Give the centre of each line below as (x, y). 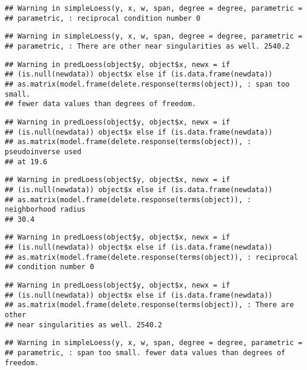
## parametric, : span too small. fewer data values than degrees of (145, 353)
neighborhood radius (45, 210)
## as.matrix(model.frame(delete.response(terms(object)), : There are (149, 305)
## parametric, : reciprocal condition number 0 (103, 18)
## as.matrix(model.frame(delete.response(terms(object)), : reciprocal (151, 257)
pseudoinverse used (43, 151)
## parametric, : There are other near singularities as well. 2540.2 (147, 46)
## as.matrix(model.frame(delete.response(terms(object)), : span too (147, 84)
